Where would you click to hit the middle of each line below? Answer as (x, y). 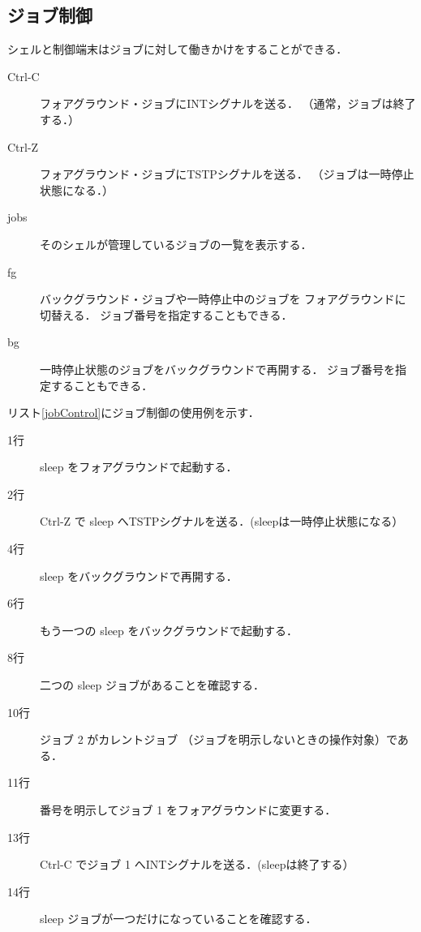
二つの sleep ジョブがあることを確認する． (152, 685)
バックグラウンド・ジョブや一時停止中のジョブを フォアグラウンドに (223, 299)
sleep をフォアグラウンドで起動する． (139, 467)
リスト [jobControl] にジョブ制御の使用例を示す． (133, 412)
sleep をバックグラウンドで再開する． (139, 576)
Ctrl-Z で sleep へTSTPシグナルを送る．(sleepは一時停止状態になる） (222, 521)
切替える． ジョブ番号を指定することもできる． (166, 314)
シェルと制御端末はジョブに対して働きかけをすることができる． (178, 49)
